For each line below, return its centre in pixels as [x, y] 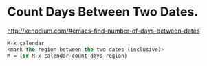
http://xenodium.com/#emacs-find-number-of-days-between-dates [103, 31]
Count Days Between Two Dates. [102, 12]
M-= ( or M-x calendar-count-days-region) [67, 56]
